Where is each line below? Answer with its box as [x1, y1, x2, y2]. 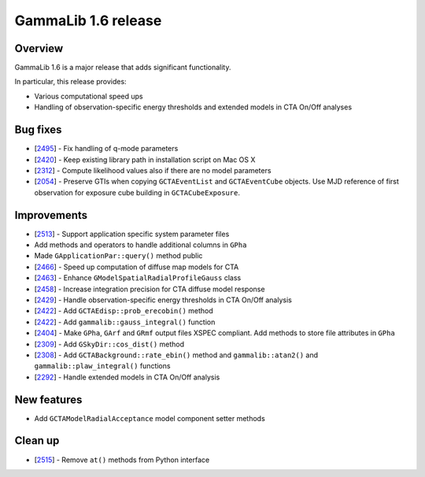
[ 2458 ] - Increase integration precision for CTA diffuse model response [34, 284, 265, 294]
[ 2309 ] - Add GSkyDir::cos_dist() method [34, 339, 185, 349]
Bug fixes [14, 123, 62, 137]
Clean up [14, 434, 60, 448]
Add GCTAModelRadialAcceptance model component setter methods [34, 413, 265, 423]
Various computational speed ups [34, 91, 143, 101]
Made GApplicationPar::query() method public [34, 251, 203, 261]
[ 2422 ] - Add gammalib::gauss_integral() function [34, 317, 216, 327]
